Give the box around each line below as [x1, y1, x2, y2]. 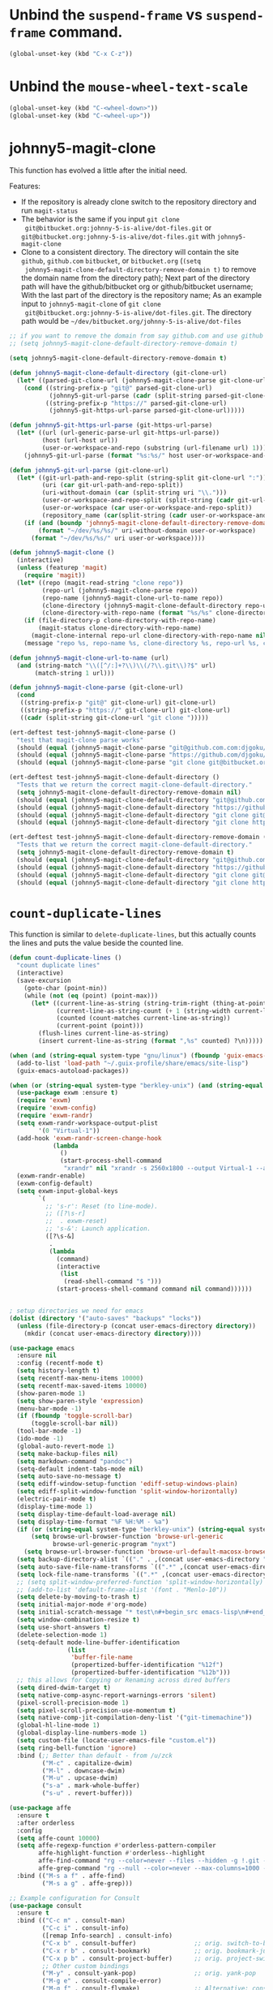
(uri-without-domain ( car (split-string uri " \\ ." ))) [41, 489, 228, 497]
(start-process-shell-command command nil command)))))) [56, 1285, 253, 1294]
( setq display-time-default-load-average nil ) [16, 1510, 177, 1518]
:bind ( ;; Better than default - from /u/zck [16, 1751, 173, 1760]
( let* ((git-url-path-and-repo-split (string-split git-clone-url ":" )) [16, 473, 267, 482]
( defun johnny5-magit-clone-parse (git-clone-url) [9, 683, 184, 691]
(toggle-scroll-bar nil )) [30, 1419, 118, 1428]
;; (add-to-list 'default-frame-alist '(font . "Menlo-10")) [16, 1585, 228, 1594]
